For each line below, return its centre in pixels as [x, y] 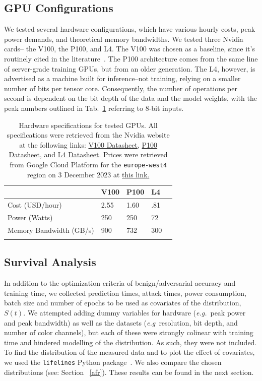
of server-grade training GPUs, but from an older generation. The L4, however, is [130, 68]
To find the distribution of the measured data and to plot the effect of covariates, [129, 352]
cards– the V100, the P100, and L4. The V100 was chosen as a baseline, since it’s [129, 49]
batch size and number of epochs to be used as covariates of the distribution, [123, 303]
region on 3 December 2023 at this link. [88, 174]
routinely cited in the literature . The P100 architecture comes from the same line [131, 58]
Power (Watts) [30, 217]
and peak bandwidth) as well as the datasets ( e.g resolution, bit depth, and [121, 322]
